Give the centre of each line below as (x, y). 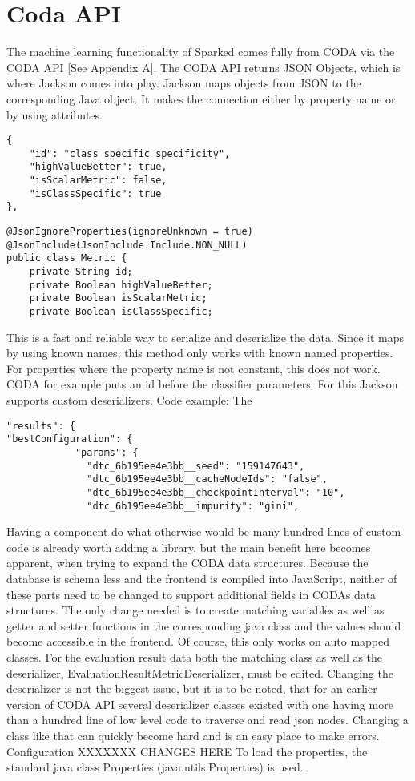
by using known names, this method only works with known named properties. (200, 353)
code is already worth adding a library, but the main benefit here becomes (189, 547)
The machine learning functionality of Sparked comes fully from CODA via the (201, 52)
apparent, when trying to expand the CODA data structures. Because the (187, 563)
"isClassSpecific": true (95, 193)
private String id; (81, 272)
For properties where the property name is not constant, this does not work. (193, 368)
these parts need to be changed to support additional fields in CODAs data (191, 594)
